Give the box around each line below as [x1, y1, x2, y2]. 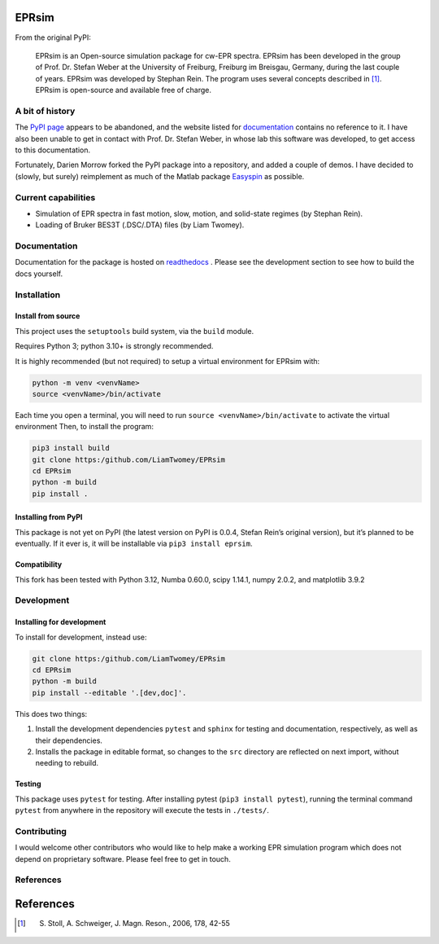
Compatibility [15, 560, 63, 569]
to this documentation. [15, 145, 91, 155]
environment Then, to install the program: [15, 422, 154, 432]
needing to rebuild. [35, 758, 99, 768]
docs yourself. [15, 269, 63, 279]
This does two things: [15, 709, 88, 718]
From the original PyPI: [15, 33, 91, 42]
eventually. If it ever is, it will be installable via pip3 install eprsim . [15, 538, 253, 549]
